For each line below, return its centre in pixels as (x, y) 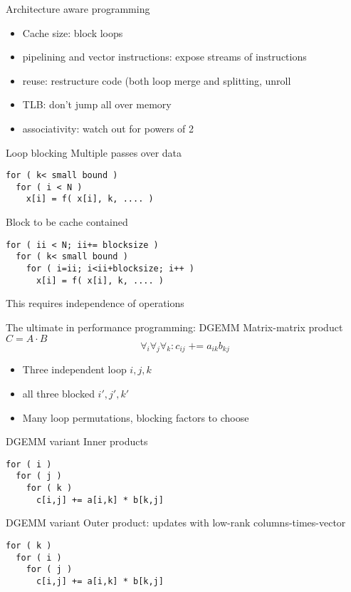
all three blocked (58, 393)
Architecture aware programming (78, 9)
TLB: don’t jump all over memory (97, 104)
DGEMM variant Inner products (77, 441)
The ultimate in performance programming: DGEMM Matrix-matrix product (174, 327)
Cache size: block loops (73, 32)
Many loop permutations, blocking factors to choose (136, 417)
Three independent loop (74, 369)
